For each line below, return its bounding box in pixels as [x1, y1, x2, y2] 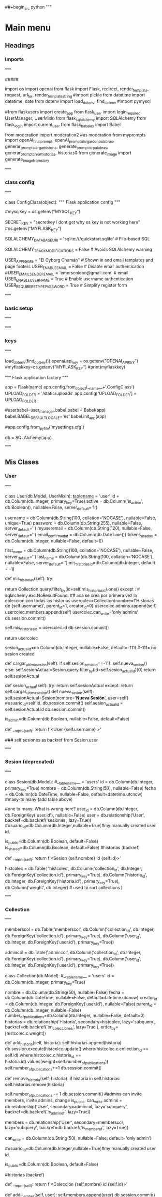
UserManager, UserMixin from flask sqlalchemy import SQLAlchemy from [5, 115, 147, 122]
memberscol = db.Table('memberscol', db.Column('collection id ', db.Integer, [5, 926, 155, 933]
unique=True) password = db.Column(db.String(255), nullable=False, [5, 520, 143, 526]
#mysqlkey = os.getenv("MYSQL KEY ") [5, 208, 81, 215]
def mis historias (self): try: [5, 575, 54, 582]
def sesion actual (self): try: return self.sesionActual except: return [5, 682, 133, 689]
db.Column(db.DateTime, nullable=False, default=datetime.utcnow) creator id [5, 995, 157, 1002]
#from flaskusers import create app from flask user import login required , [5, 109, 142, 116]
